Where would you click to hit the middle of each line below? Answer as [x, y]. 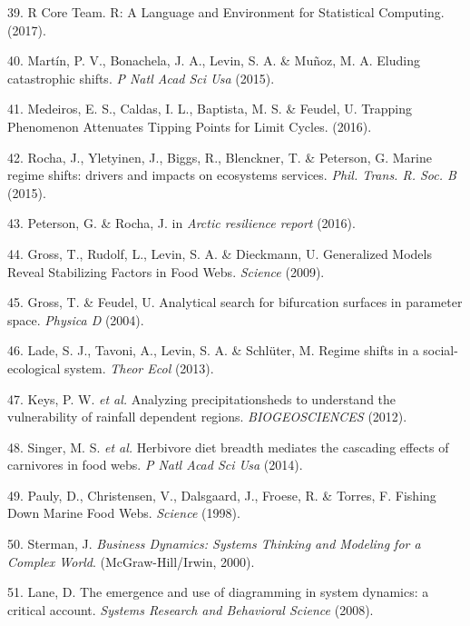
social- [441, 350]
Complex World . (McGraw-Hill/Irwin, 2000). [131, 561]
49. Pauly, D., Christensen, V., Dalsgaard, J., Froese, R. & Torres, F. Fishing [222, 495]
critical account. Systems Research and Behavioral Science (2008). [191, 609]
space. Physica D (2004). [76, 319]
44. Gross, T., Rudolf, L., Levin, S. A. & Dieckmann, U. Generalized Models [220, 253]
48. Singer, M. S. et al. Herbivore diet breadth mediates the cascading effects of [228, 447]
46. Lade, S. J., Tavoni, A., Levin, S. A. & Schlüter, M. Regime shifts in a [213, 350]
